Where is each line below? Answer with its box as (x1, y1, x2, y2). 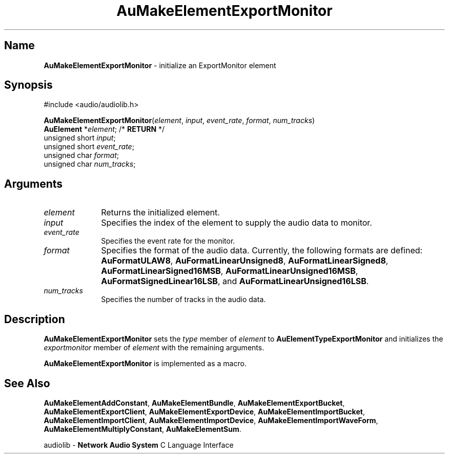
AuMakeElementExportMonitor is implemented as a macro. (44, 359, 247, 368)
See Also (4, 376, 50, 390)
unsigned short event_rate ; (44, 142, 134, 151)
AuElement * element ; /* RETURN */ (44, 125, 165, 134)
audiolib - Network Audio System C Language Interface (44, 440, 234, 449)
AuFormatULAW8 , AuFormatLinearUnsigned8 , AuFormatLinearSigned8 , (101, 255, 389, 266)
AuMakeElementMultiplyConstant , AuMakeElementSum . (44, 424, 241, 433)
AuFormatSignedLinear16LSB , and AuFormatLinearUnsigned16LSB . (101, 276, 369, 287)
